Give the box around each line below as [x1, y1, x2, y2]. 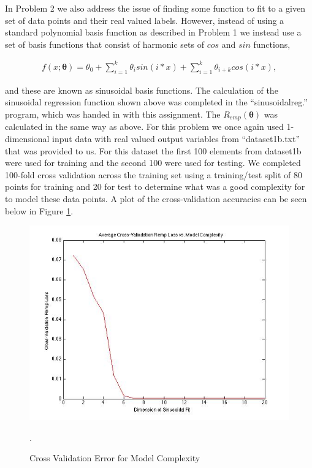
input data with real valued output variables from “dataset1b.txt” [52, 132, 300, 145]
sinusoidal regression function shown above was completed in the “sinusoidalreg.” [5, 96, 308, 108]
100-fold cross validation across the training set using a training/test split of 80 [5, 168, 302, 181]
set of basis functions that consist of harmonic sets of [5, 37, 204, 50]
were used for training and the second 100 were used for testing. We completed [5, 156, 301, 169]
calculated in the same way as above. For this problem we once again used [5, 120, 284, 133]
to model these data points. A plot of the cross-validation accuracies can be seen [5, 192, 307, 205]
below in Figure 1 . [5, 204, 74, 217]
